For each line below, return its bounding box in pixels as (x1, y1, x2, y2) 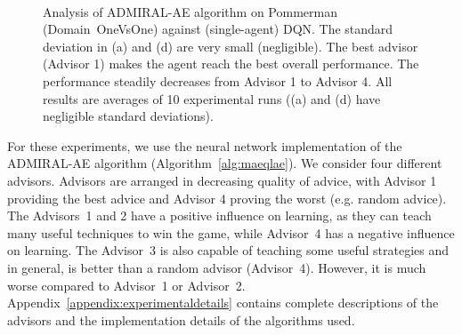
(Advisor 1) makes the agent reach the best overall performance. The (43, 54, 419, 73)
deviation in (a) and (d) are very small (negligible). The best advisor (43, 36, 418, 55)
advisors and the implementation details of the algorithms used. (7, 310, 355, 329)
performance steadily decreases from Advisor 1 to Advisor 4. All (43, 71, 393, 90)
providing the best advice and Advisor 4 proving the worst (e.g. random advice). (7, 188, 447, 207)
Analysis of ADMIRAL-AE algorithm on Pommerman (43, 2, 337, 20)
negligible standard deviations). (43, 107, 214, 125)
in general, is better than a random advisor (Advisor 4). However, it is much (7, 258, 426, 276)
